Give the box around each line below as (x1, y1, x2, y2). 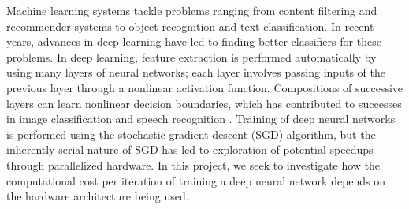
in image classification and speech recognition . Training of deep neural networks (6, 110, 396, 127)
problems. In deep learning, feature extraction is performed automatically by (6, 48, 377, 65)
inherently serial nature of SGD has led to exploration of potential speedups (6, 141, 374, 158)
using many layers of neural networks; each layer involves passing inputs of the (6, 64, 385, 80)
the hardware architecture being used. (6, 188, 189, 204)
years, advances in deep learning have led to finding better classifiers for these (6, 33, 381, 50)
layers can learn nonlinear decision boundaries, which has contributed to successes (6, 95, 402, 111)
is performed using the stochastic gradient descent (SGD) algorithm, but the (6, 125, 376, 142)
